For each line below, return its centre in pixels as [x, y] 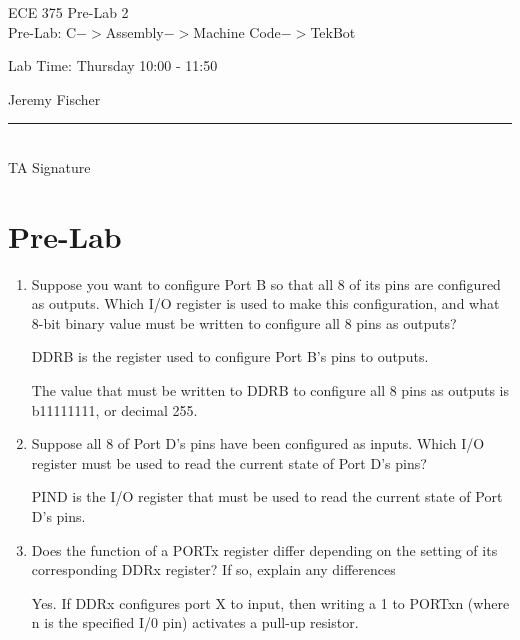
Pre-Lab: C [42, 31]
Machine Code [237, 31]
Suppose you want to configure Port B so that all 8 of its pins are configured [266, 283]
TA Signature [49, 166]
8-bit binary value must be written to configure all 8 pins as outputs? [244, 322]
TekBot [333, 31]
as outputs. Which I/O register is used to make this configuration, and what [265, 303]
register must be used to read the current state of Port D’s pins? [229, 462]
